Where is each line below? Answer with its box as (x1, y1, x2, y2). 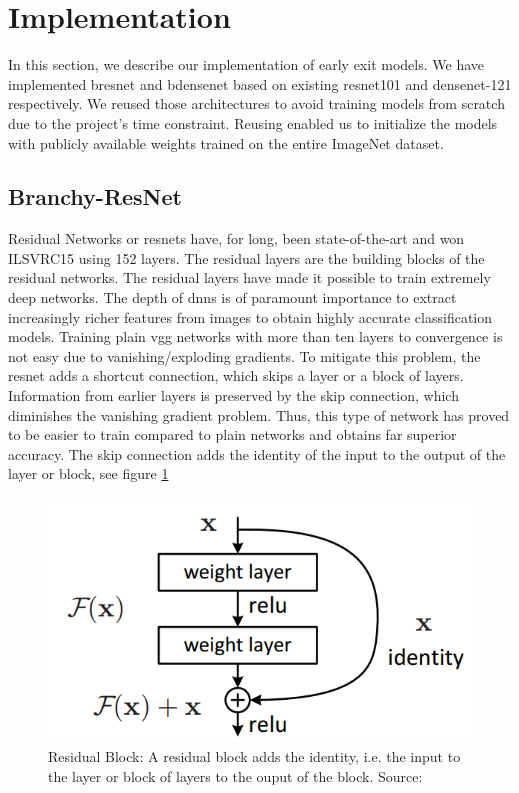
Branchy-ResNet (8, 181, 182, 212)
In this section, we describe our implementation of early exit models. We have (8, 54, 484, 75)
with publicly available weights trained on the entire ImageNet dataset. (8, 132, 444, 153)
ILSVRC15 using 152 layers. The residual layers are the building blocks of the (8, 247, 485, 268)
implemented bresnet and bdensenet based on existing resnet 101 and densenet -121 (8, 73, 512, 94)
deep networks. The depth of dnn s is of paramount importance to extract (8, 287, 457, 308)
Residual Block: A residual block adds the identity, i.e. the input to (48, 746, 461, 767)
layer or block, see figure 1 (8, 463, 169, 484)
